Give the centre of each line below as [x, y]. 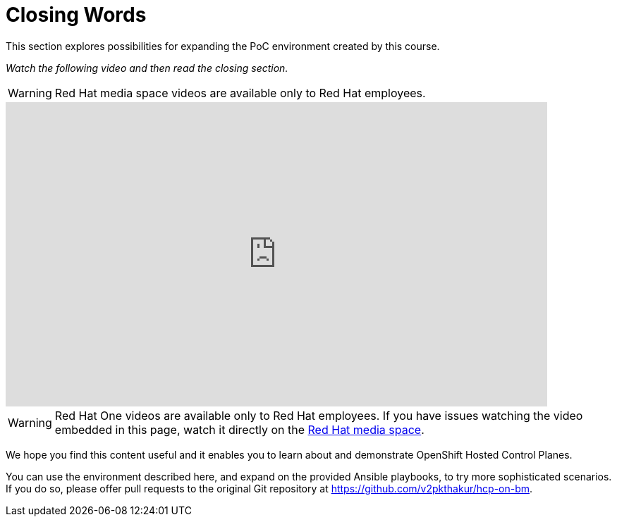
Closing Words [76, 15]
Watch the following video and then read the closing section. [147, 68]
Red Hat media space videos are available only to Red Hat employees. [240, 93]
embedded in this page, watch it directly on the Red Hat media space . [239, 429]
